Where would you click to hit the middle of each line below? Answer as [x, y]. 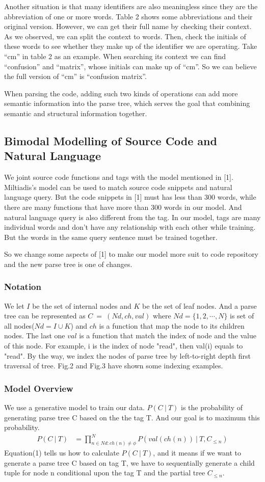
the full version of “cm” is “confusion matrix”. [75, 76]
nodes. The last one [35, 336]
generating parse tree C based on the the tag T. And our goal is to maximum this [132, 417]
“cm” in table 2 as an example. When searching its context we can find [115, 56]
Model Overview [39, 388]
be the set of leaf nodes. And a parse [200, 305]
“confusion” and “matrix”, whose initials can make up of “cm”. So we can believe [130, 66]
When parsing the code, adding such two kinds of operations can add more [121, 93]
